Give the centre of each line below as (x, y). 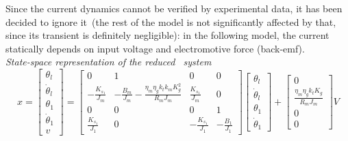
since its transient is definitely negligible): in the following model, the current (167, 35)
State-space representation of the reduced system (109, 62)
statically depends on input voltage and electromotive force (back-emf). (155, 48)
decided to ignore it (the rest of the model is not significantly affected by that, (171, 21)
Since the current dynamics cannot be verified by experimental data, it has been (174, 8)
